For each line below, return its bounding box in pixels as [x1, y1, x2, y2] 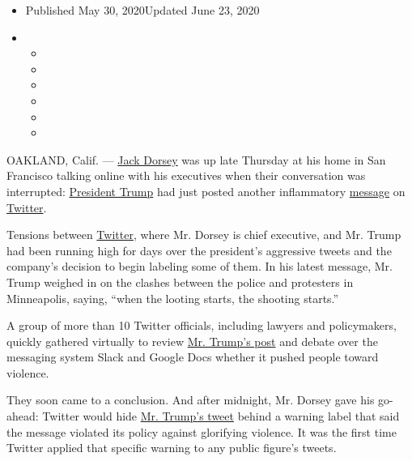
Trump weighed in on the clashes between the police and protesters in [6, 273, 354, 290]
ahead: [6, 408, 39, 425]
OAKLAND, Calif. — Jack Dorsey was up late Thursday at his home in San [6, 151, 386, 168]
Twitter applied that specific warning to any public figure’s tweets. [6, 439, 337, 456]
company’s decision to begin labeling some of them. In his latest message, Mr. [6, 258, 393, 275]
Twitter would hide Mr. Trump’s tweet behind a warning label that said [42, 408, 400, 425]
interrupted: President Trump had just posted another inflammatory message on [6, 182, 406, 199]
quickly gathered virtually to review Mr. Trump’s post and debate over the [6, 332, 378, 349]
